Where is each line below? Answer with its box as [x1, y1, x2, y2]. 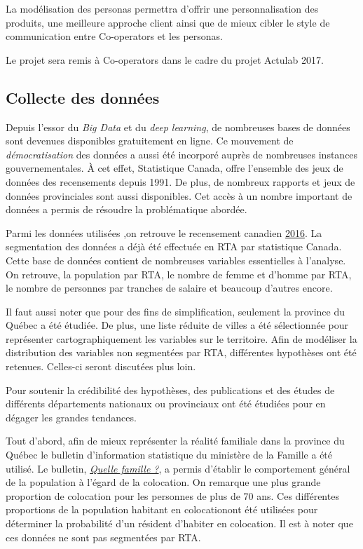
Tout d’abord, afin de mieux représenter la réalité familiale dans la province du [6, 433, 345, 448]
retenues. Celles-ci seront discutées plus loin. [6, 359, 196, 374]
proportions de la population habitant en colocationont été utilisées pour [6, 502, 318, 517]
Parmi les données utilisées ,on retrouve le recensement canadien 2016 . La [6, 225, 322, 240]
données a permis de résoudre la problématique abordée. [6, 202, 247, 217]
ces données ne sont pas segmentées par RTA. [6, 529, 201, 544]
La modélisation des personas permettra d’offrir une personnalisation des [6, 1, 319, 15]
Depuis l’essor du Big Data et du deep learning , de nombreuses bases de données [6, 119, 350, 134]
